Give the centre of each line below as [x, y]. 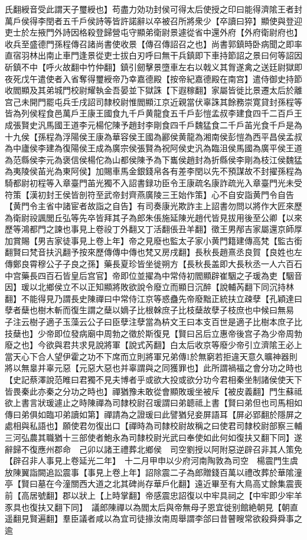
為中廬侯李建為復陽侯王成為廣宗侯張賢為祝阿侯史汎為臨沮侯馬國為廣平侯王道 [153, 148]
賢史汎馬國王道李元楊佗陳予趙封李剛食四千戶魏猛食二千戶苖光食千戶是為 [161, 124]
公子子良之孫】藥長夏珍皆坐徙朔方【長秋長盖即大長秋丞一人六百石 [174, 264]
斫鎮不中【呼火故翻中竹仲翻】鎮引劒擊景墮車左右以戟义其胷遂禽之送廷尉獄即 [153, 66]
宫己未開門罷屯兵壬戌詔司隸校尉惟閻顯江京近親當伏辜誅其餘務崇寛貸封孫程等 [153, 101]
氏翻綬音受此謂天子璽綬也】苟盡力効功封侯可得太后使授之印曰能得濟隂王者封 [153, 9]
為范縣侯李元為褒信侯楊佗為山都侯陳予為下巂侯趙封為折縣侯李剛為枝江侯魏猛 [153, 159]
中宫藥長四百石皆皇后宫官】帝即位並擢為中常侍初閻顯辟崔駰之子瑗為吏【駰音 [153, 275]
